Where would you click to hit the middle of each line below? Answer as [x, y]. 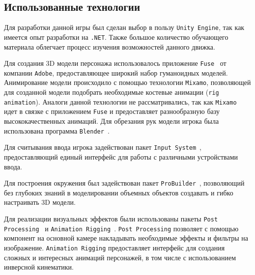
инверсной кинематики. [39, 267]
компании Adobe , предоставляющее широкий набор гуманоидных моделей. [116, 72]
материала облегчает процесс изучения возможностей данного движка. [110, 46]
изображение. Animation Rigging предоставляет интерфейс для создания [114, 247]
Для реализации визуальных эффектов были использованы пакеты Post [111, 218]
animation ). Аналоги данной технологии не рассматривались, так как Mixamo [120, 101]
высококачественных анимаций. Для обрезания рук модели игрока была [112, 121]
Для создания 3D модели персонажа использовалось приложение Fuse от [115, 63]
